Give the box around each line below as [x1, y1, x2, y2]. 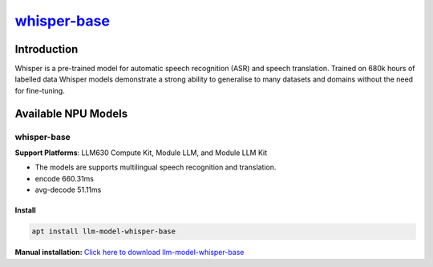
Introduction [14, 42, 79, 56]
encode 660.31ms [34, 173, 94, 183]
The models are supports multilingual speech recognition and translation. [34, 162, 277, 172]
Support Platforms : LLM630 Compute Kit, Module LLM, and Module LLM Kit [14, 148, 268, 157]
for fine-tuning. [14, 86, 66, 95]
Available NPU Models [14, 106, 128, 120]
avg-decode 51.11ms [34, 185, 102, 195]
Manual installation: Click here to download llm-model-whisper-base [14, 248, 245, 257]
